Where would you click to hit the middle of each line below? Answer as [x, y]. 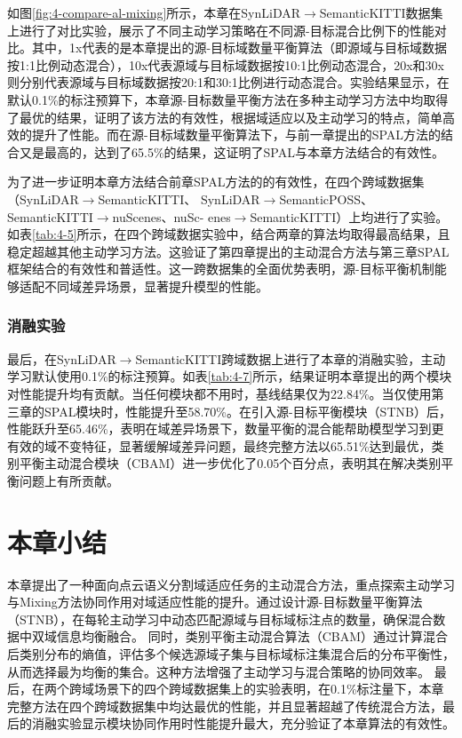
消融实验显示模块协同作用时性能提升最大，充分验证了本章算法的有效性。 [243, 723]
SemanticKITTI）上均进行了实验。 [349, 216]
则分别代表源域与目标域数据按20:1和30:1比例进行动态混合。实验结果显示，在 [228, 82]
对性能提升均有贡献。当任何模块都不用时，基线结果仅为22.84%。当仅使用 [219, 393]
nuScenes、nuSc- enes [171, 216]
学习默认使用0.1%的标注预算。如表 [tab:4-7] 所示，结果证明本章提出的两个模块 [230, 376]
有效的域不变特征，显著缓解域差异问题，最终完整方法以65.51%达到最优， [219, 445]
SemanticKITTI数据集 [381, 12]
